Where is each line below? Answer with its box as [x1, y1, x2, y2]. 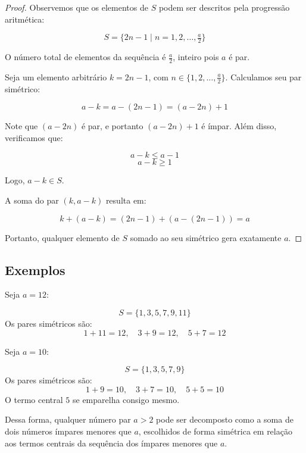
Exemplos [5, 260, 65, 279]
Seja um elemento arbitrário [5, 70, 107, 83]
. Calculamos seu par [225, 70, 302, 83]
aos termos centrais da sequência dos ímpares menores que [5, 436, 218, 449]
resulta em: [105, 194, 146, 207]
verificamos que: [5, 131, 63, 143]
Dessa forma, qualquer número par [5, 413, 131, 426]
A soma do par [5, 194, 59, 207]
